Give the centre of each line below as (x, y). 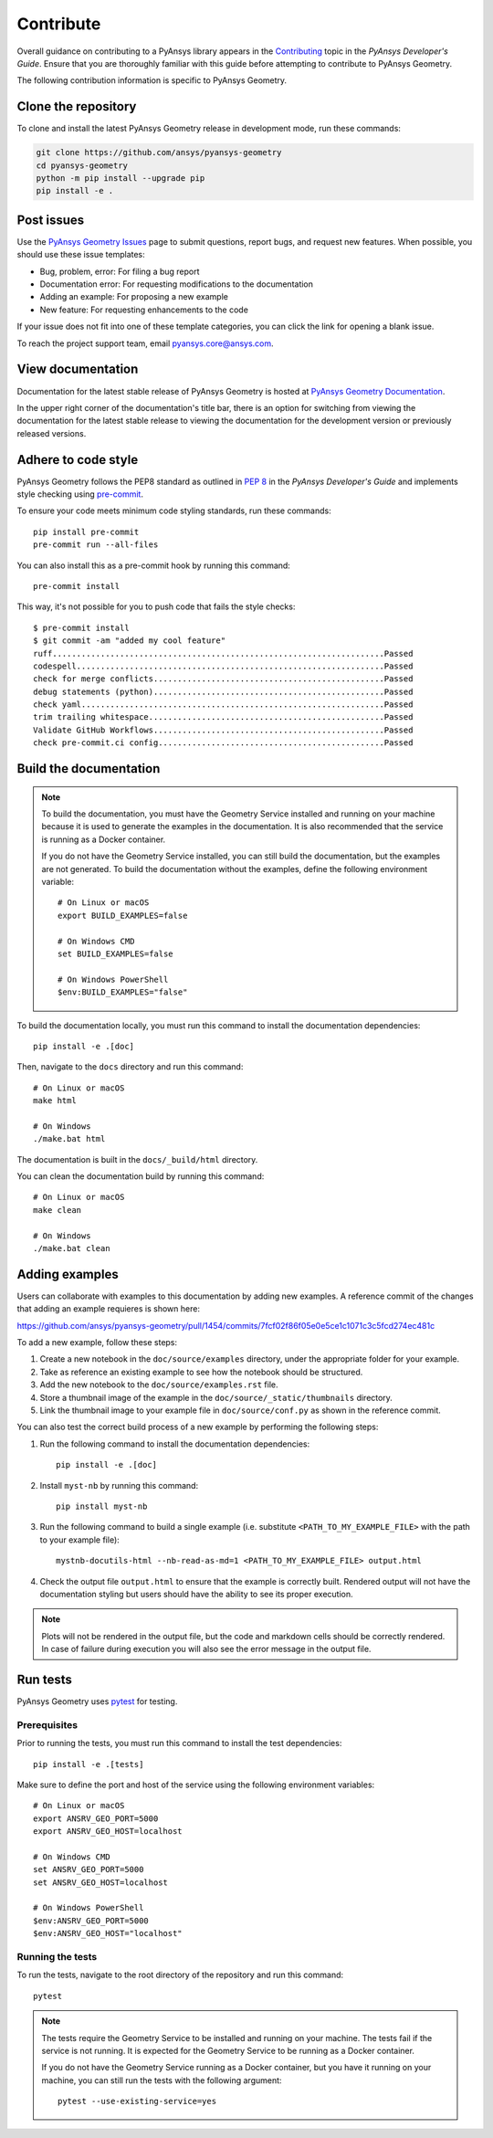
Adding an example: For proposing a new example (134, 297)
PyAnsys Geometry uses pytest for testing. (97, 1701)
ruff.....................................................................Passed (223, 653)
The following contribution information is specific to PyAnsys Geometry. (152, 80)
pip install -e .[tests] (89, 1764)
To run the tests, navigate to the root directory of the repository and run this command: (180, 1975)
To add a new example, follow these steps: (97, 1343)
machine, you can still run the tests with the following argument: (162, 2080)
